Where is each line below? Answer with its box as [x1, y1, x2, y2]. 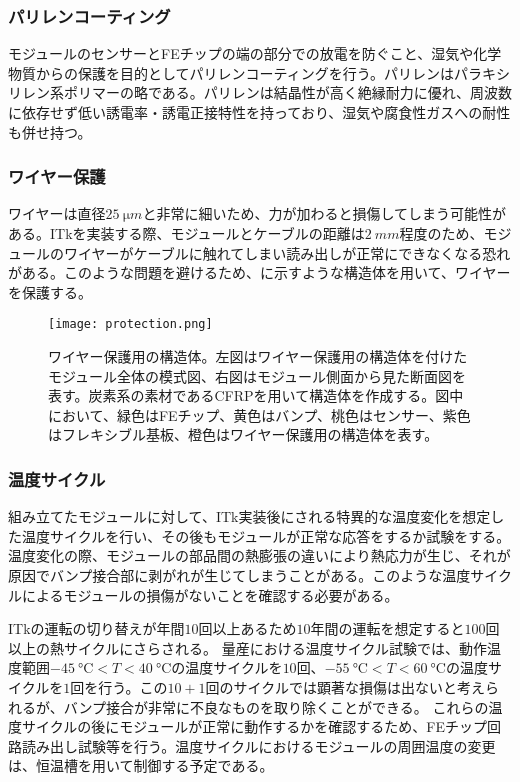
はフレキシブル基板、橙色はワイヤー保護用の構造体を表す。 [48, 424, 439, 445]
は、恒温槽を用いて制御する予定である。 [8, 755, 274, 776]
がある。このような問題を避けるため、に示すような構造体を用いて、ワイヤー [8, 262, 511, 283]
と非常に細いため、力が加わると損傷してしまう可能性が [142, 203, 506, 224]
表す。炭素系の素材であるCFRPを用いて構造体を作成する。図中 [48, 385, 464, 406]
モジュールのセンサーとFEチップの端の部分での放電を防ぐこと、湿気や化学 [8, 43, 502, 64]
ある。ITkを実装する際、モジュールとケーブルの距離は [8, 223, 365, 243]
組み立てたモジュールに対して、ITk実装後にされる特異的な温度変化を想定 [8, 506, 491, 527]
